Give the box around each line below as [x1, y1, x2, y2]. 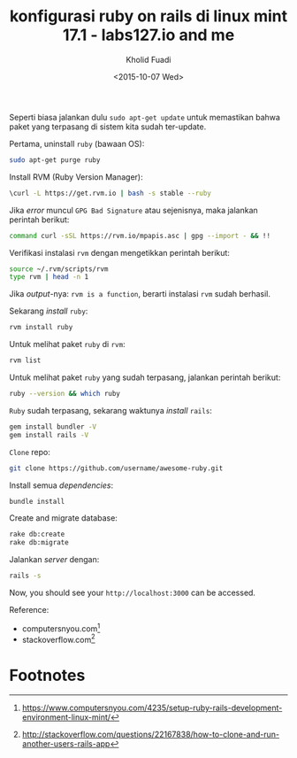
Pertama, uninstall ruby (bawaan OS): [9, 138, 145, 149]
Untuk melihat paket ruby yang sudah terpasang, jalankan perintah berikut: [9, 372, 281, 383]
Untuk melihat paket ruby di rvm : [9, 339, 126, 350]
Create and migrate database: [9, 513, 118, 523]
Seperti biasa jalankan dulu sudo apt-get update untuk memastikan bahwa [9, 112, 281, 122]
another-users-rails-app [21, 739, 110, 749]
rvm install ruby [9, 323, 73, 332]
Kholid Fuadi [126, 54, 171, 65]
